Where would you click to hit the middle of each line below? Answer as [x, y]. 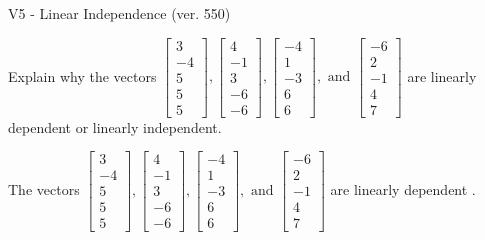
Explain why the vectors [82, 75]
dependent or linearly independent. [115, 126]
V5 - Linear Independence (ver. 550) [119, 13]
